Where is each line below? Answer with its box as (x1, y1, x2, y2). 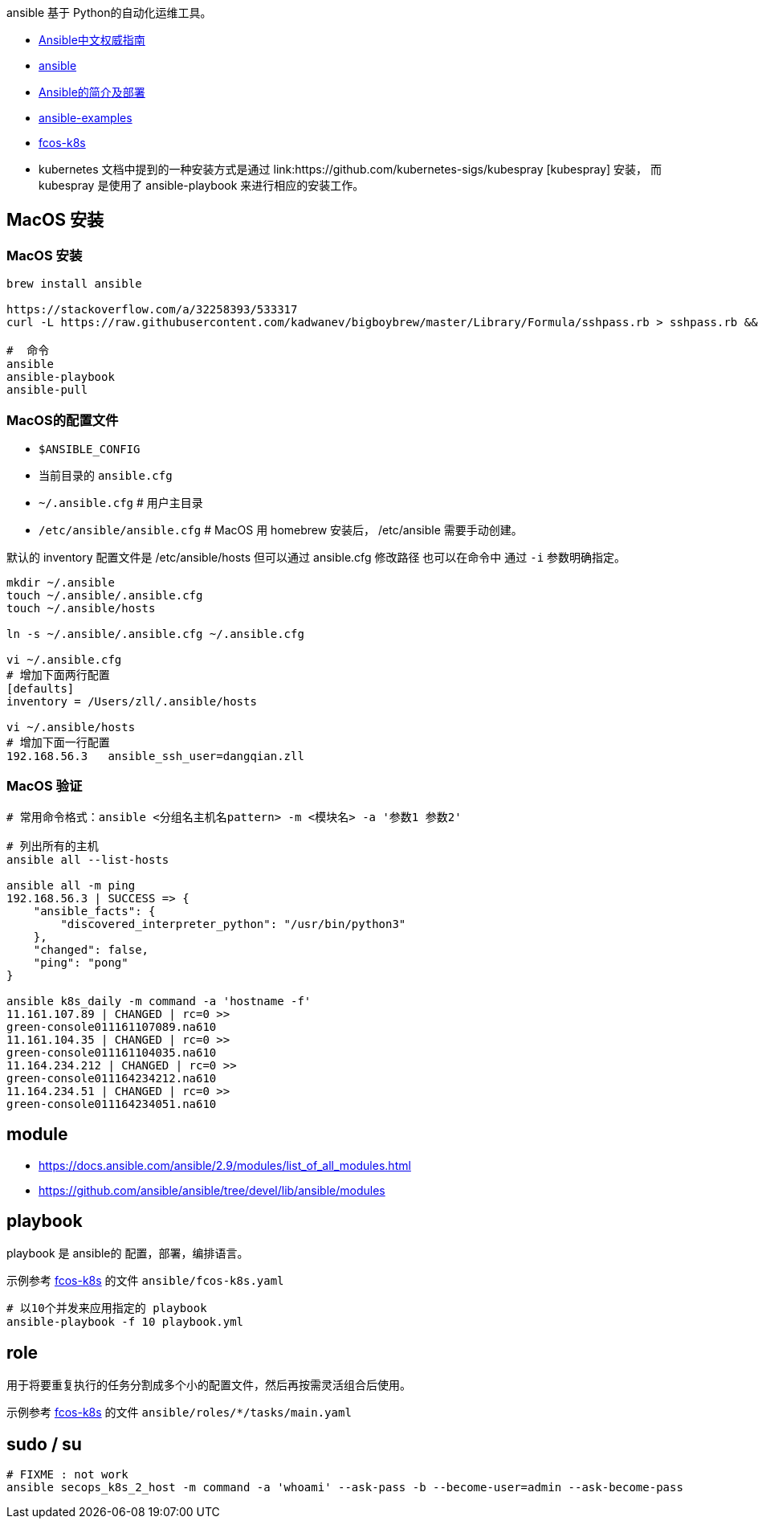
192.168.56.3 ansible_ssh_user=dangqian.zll (6, 749, 304, 762)
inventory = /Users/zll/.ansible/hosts (6, 694, 257, 708)
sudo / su (6, 1433, 82, 1454)
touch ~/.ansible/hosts (6, 601, 156, 615)
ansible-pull (6, 383, 88, 397)
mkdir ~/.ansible (6, 575, 115, 589)
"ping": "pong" (33, 955, 128, 969)
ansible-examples (39, 111, 132, 125)
